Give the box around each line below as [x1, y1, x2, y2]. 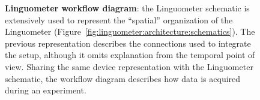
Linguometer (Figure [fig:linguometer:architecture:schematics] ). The [5, 25, 255, 38]
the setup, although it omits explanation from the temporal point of [5, 49, 255, 61]
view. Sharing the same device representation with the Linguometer [5, 60, 253, 72]
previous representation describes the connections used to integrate [5, 37, 251, 49]
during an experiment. [5, 84, 86, 96]
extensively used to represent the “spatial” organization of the [5, 13, 233, 26]
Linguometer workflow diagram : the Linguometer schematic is [5, 2, 250, 14]
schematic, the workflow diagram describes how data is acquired [5, 72, 241, 84]
